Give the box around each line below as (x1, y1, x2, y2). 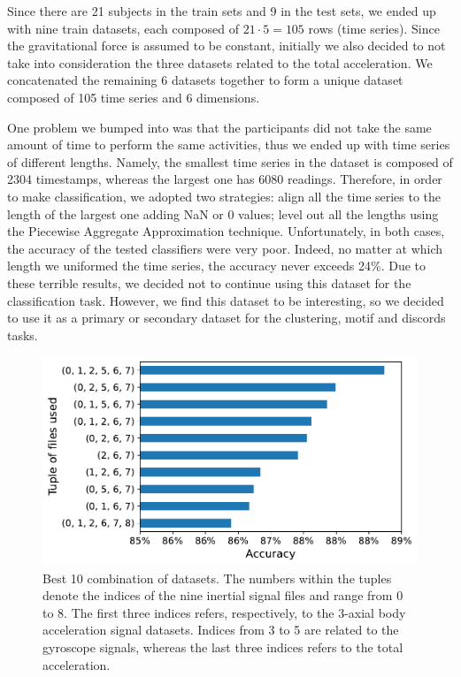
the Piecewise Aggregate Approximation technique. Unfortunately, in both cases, (7, 222, 445, 240)
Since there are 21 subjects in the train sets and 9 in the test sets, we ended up (7, 2, 436, 19)
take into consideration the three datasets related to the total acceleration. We (7, 53, 433, 72)
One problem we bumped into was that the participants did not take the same (7, 118, 432, 136)
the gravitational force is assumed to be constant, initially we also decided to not (7, 36, 446, 55)
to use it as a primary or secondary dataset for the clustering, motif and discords (7, 308, 446, 327)
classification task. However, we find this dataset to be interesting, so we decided (7, 291, 444, 309)
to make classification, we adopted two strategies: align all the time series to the (7, 186, 442, 205)
